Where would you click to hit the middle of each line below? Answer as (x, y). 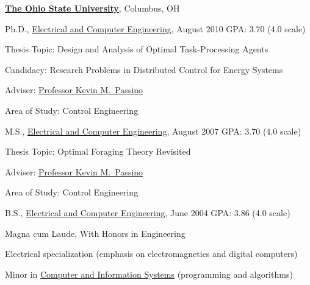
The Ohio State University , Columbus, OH (92, 8)
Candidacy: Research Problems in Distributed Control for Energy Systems (144, 69)
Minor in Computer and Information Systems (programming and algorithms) (149, 274)
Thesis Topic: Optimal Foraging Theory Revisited (98, 151)
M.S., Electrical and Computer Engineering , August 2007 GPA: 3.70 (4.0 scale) (153, 131)
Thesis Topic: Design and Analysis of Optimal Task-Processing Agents (137, 49)
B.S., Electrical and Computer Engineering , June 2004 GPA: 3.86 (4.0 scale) (148, 212)
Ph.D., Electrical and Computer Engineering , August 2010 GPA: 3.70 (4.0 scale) (155, 28)
